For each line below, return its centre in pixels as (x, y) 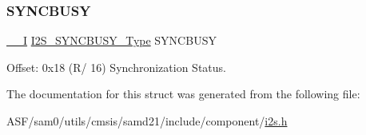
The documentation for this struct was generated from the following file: (183, 94)
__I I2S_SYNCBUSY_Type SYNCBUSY (111, 40)
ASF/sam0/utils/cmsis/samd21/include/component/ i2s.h (147, 121)
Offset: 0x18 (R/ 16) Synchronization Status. (116, 67)
